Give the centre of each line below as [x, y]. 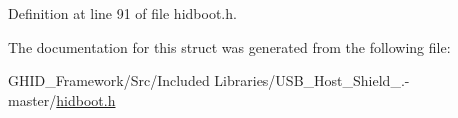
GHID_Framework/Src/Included [109, 80]
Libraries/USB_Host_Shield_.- [312, 80]
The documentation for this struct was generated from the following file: [229, 46]
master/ [32, 99]
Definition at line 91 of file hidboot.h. [122, 13]
